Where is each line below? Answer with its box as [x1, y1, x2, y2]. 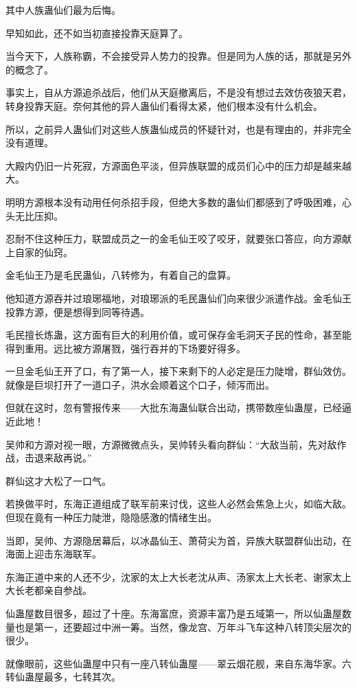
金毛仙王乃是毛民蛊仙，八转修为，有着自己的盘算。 [5, 268, 236, 282]
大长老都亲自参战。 [5, 583, 92, 597]
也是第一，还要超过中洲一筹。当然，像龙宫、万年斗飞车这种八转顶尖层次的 [14, 619, 352, 634]
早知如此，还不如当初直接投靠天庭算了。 [5, 25, 188, 40]
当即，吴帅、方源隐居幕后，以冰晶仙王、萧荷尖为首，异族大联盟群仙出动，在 [5, 533, 352, 547]
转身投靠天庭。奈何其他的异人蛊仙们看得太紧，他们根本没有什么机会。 [5, 98, 323, 113]
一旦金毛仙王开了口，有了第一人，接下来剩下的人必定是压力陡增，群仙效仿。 [5, 364, 352, 378]
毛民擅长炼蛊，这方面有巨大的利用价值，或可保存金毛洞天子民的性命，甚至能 [5, 328, 352, 342]
